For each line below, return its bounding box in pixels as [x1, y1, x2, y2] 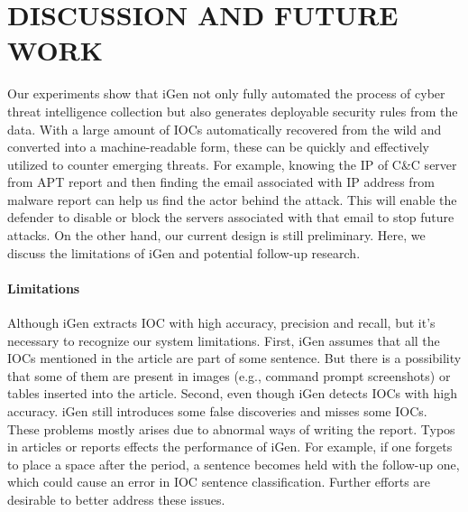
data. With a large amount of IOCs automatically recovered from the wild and [7, 119, 442, 138]
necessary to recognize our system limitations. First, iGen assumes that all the [7, 330, 440, 349]
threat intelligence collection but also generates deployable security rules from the [7, 101, 458, 120]
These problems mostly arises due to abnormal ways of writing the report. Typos [7, 419, 455, 438]
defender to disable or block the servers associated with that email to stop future [7, 208, 454, 227]
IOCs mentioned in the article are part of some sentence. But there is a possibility [7, 349, 462, 368]
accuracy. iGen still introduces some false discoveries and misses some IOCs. [7, 402, 427, 421]
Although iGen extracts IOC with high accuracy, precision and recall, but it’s [7, 313, 436, 332]
